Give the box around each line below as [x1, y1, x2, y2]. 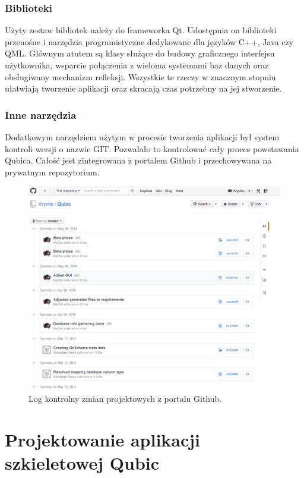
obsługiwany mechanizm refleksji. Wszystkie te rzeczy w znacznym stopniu [5, 70, 276, 83]
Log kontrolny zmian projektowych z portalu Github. [28, 392, 222, 404]
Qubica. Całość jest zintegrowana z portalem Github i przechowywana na [5, 154, 272, 166]
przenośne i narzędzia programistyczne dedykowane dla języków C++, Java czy [5, 35, 294, 48]
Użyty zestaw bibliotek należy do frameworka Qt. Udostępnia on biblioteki [5, 24, 277, 36]
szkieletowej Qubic [5, 450, 160, 474]
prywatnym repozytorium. [5, 165, 100, 178]
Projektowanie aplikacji [5, 427, 201, 451]
